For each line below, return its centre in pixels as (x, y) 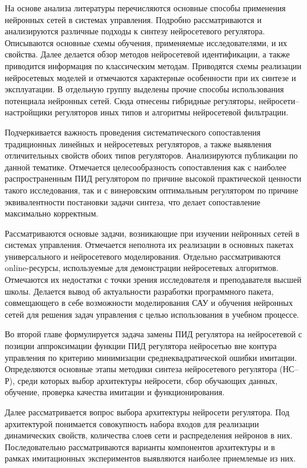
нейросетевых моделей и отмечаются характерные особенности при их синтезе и (151, 77)
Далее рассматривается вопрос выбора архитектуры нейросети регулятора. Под (147, 412)
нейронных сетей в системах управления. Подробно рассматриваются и (133, 19)
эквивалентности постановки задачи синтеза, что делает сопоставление (133, 201)
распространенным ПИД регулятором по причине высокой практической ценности (153, 178)
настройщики (29, 112)
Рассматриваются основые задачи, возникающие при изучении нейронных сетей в (152, 233)
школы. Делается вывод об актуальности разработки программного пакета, (139, 291)
